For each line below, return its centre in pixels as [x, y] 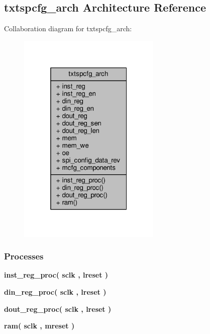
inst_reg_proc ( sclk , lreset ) [56, 275]
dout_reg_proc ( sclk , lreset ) [58, 309]
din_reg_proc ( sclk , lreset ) [55, 292]
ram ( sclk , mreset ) [39, 326]
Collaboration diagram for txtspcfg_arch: [68, 28]
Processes [24, 256]
